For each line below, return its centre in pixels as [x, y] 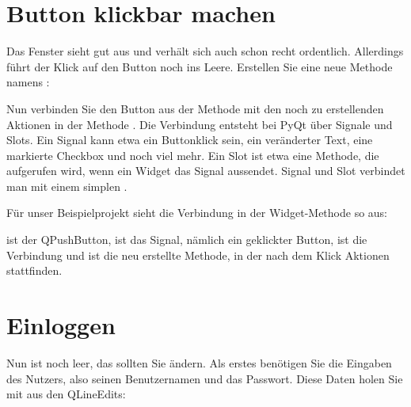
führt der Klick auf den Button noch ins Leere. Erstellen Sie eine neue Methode [200, 66]
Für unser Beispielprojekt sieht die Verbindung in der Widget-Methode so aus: [197, 213]
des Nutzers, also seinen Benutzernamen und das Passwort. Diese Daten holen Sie [205, 378]
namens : [28, 82]
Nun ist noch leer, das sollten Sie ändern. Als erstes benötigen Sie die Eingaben [199, 362]
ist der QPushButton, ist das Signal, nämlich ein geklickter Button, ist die [187, 240]
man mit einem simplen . [67, 186]
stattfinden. [34, 270]
